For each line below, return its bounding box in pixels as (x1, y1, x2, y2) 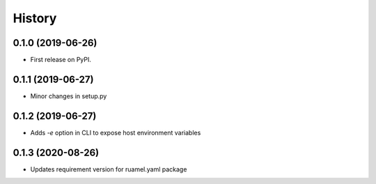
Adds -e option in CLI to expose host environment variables (30, 128, 201, 137)
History (13, 10, 57, 26)
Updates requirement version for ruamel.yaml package (30, 164, 187, 174)
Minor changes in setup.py (30, 91, 107, 100)
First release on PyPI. (30, 56, 92, 64)
